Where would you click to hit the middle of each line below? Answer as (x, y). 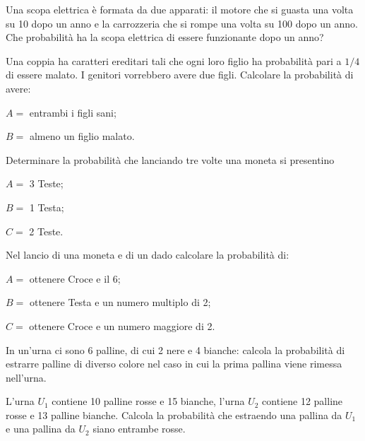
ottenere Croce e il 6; (75, 278)
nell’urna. (26, 377)
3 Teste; (46, 183)
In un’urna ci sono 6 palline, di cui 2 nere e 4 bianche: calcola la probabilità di (175, 349)
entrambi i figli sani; (73, 112)
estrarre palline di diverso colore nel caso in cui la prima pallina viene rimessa (174, 364)
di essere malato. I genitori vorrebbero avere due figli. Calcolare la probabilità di (180, 75)
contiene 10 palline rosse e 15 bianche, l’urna (148, 401)
